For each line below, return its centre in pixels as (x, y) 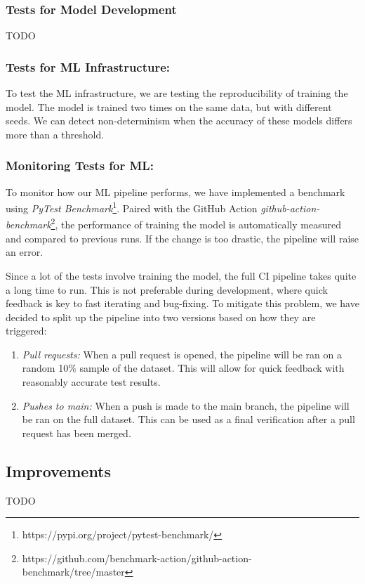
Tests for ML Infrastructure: (88, 66)
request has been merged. (77, 433)
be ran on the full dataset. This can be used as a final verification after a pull (188, 419)
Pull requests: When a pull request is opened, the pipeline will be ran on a (182, 354)
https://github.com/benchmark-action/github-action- (137, 558)
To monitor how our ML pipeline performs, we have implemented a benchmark (175, 192)
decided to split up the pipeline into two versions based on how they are (161, 317)
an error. (25, 252)
